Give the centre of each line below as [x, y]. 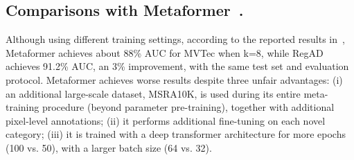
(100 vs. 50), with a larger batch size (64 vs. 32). [109, 147]
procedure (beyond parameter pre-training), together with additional [188, 107]
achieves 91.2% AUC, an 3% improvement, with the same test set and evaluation [177, 66]
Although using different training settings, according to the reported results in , [175, 39]
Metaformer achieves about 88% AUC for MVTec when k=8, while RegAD [165, 52]
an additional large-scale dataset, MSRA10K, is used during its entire [153, 93]
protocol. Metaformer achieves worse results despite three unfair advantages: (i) [174, 79]
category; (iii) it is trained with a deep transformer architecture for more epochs [176, 134]
